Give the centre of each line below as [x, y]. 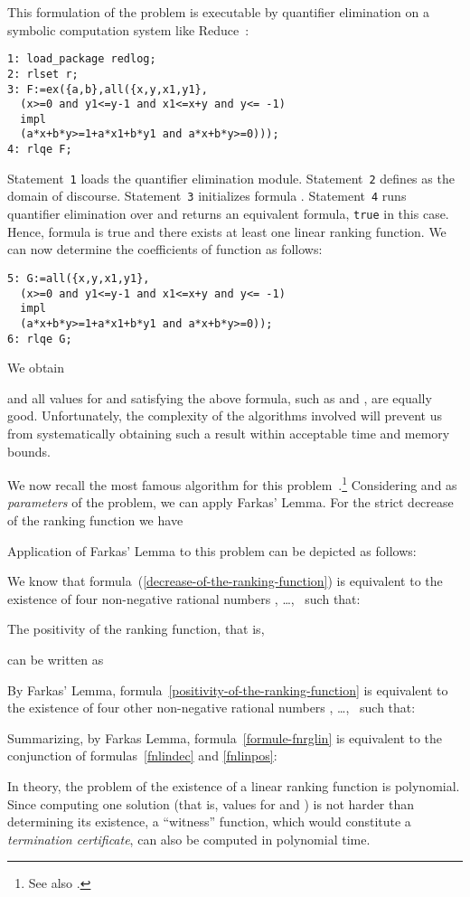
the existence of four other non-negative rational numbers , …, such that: [211, 708]
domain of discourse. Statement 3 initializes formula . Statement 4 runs [207, 196]
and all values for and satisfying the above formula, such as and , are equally [220, 397]
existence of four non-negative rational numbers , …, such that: [184, 598]
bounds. [29, 451]
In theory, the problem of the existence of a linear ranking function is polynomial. [234, 785]
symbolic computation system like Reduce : [128, 29]
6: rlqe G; [40, 339]
